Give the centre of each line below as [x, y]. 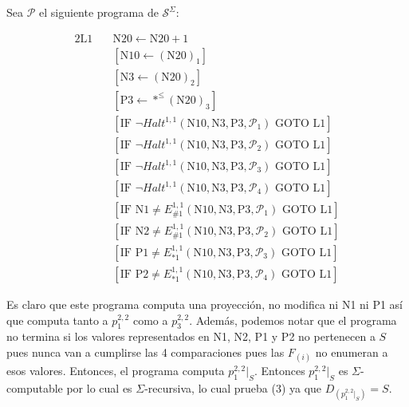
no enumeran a [352, 352]
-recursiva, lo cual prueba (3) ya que [233, 387]
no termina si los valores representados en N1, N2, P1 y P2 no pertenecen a [191, 336]
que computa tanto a [57, 320]
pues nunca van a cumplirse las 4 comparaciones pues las [146, 352]
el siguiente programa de [99, 12]
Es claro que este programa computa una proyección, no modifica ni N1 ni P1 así [204, 304]
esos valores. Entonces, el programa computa [116, 371]
